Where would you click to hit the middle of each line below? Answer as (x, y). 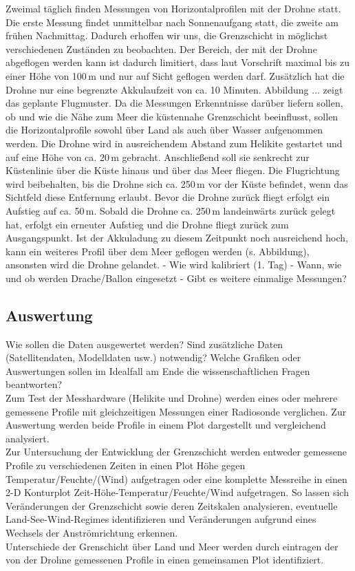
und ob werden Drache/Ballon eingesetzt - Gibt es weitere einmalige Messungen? (176, 278)
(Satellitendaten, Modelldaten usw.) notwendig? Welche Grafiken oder (153, 357)
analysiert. (28, 438)
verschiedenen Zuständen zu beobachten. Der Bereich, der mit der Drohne (161, 49)
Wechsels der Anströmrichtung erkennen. (92, 532)
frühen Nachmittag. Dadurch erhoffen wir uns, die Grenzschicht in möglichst (167, 35)
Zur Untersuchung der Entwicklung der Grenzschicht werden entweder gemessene (176, 452)
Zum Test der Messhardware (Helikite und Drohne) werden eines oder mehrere (172, 398)
